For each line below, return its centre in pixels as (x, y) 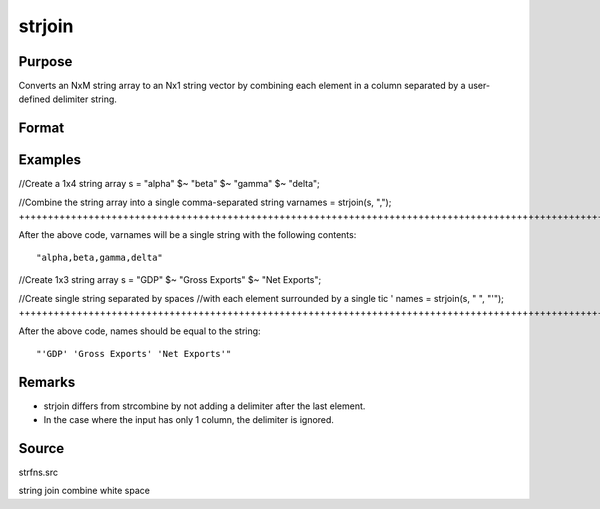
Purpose (45, 61)
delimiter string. (84, 99)
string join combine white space (84, 491)
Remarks (47, 381)
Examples (50, 160)
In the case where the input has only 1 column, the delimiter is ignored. (189, 420)
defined (34, 99)
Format (41, 128)
